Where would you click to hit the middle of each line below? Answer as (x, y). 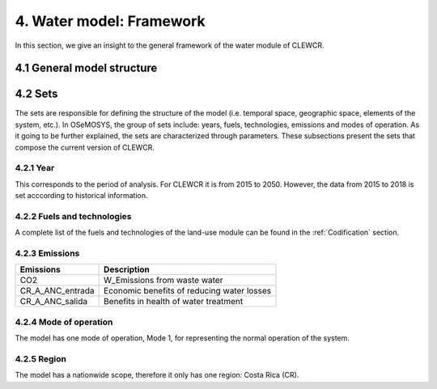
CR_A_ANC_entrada (57, 291)
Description (127, 269)
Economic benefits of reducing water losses (188, 291)
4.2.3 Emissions (47, 253)
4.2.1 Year (35, 168)
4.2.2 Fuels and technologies (73, 216)
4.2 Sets (36, 94)
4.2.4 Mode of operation (64, 322)
